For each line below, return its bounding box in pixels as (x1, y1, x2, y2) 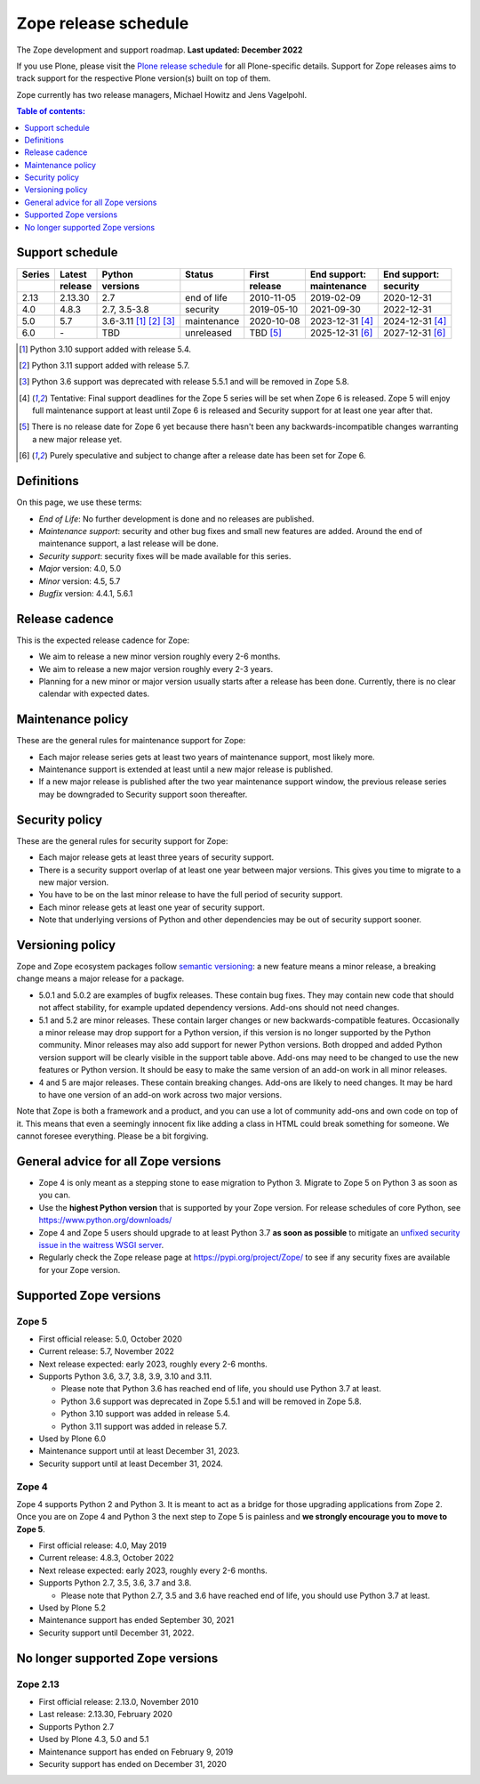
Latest (59, 268, 88, 280)
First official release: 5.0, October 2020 (38, 1334, 182, 1344)
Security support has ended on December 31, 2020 (38, 1758, 227, 1769)
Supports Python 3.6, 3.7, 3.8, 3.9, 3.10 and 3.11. (38, 1371, 212, 1382)
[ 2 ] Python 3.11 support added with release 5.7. (19, 360, 190, 370)
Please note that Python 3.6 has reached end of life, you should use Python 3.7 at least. (60, 1383, 381, 1394)
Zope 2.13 (16, 1678, 60, 1691)
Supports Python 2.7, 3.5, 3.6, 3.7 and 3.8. (38, 1577, 192, 1588)
